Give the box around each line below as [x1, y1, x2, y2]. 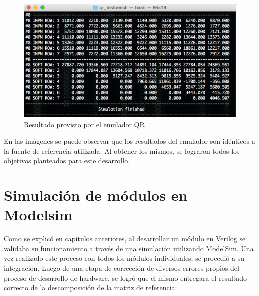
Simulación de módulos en [4, 185, 188, 205]
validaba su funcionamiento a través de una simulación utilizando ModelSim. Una [4, 243, 254, 253]
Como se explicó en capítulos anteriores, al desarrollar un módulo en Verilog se [4, 233, 246, 244]
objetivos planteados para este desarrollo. [4, 155, 130, 166]
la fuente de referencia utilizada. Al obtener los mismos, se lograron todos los [4, 145, 240, 156]
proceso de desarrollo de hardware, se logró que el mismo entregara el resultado [4, 272, 247, 283]
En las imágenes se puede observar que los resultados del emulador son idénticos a [4, 136, 255, 146]
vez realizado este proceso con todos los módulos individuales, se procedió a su [4, 253, 244, 263]
